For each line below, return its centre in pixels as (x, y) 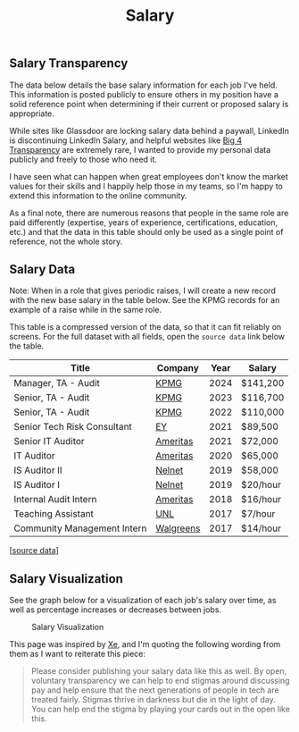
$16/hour (261, 500)
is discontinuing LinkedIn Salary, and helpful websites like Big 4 (126, 140)
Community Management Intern (80, 528)
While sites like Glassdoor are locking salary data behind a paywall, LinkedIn (149, 130)
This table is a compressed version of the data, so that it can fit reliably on (145, 327)
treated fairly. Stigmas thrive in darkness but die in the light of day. (153, 700)
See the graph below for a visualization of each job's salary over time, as (143, 601)
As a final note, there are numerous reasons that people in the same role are (149, 213)
